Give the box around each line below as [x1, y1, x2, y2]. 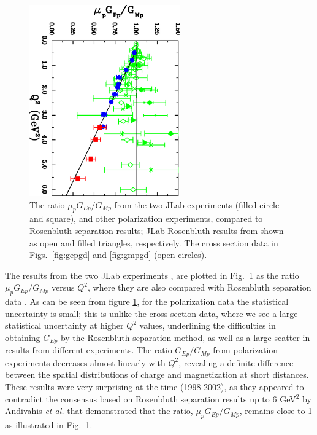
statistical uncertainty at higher [5, 319, 124, 332]
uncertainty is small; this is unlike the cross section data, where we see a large [5, 307, 298, 319]
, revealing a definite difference [178, 356, 294, 369]
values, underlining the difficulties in [139, 319, 276, 332]
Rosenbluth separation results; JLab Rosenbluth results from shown [29, 224, 284, 237]
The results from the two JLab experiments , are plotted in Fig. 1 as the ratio [5, 268, 299, 281]
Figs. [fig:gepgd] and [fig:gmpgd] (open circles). [29, 248, 207, 261]
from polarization [213, 343, 278, 356]
